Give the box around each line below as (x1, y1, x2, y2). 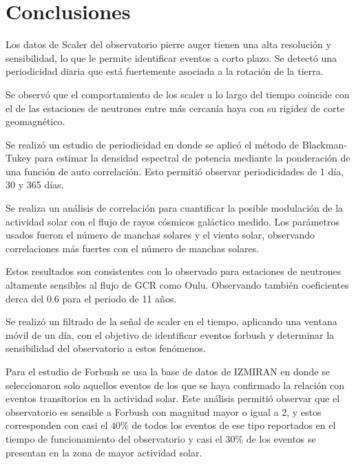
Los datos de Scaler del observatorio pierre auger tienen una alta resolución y (6, 37, 331, 52)
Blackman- (302, 137, 347, 151)
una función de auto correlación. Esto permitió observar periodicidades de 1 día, (6, 164, 344, 178)
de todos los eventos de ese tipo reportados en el (132, 418, 336, 432)
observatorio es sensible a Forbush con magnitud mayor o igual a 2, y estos (6, 404, 322, 419)
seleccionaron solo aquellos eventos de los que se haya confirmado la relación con (6, 377, 345, 392)
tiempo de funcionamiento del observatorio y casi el (6, 431, 222, 445)
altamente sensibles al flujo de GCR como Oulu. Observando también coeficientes (6, 278, 349, 292)
